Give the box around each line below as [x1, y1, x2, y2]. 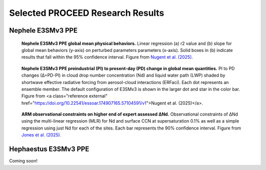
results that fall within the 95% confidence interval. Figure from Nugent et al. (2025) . [21, 54, 193, 60]
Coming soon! [9, 158, 38, 164]
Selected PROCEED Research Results [9, 7, 165, 18]
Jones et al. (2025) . [21, 132, 62, 138]
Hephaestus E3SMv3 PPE [9, 145, 90, 153]
